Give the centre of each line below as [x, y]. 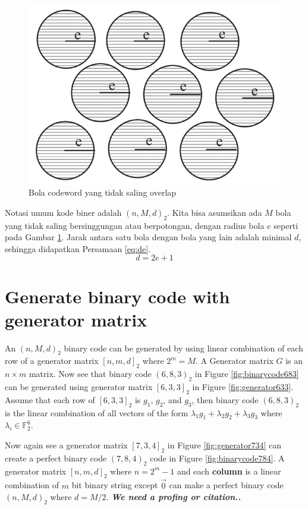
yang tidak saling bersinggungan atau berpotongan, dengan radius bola [135, 225]
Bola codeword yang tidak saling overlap [103, 192]
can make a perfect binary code [226, 485]
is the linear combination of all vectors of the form [97, 412]
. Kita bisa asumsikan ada [215, 212]
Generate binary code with [117, 296]
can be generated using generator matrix [79, 387]
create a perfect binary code [56, 458]
